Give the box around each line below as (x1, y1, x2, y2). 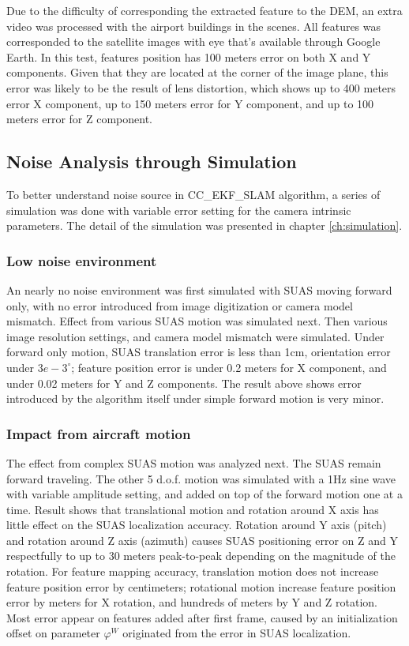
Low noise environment (6, 250, 157, 270)
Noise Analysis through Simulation (6, 149, 297, 174)
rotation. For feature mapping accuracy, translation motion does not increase (6, 563, 379, 580)
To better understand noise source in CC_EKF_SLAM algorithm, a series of (6, 186, 381, 202)
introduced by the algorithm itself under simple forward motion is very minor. (6, 390, 385, 407)
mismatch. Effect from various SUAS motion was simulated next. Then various (6, 313, 388, 329)
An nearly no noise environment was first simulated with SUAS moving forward (6, 281, 392, 298)
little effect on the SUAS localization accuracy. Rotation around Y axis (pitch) (6, 516, 387, 533)
